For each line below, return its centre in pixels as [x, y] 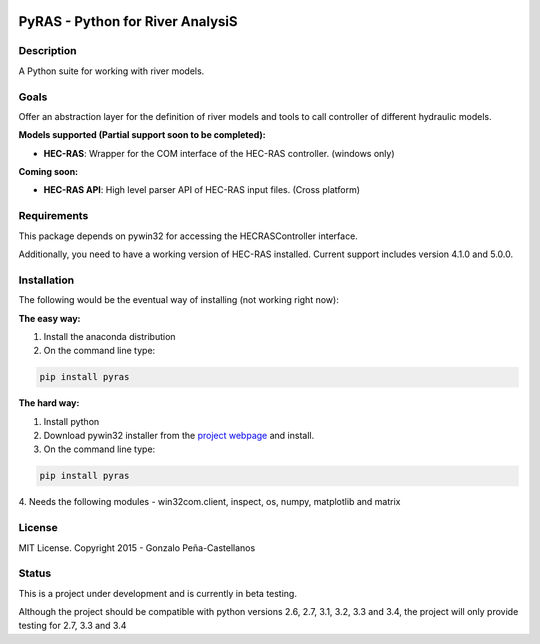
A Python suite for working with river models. [111, 71]
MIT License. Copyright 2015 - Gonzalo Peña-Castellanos [137, 547]
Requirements [53, 216]
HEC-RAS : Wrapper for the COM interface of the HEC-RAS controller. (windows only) [219, 153]
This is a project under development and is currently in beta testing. [157, 593]
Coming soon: [48, 172]
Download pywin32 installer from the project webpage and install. [179, 436]
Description [47, 51]
